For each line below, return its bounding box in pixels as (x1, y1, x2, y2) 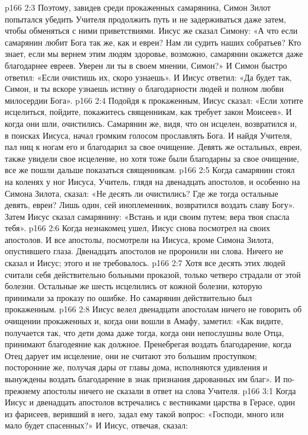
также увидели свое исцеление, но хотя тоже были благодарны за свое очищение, (5, 152, 299, 164)
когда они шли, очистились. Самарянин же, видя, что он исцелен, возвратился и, (5, 117, 297, 129)
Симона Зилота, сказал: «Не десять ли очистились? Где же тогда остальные (5, 187, 278, 199)
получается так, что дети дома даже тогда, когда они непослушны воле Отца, (5, 326, 284, 338)
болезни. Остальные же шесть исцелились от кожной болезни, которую (5, 280, 262, 292)
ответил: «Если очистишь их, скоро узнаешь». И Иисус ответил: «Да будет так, (5, 71, 292, 83)
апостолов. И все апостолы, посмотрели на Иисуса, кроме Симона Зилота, (5, 233, 274, 245)
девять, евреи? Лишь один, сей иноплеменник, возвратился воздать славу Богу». (5, 199, 295, 211)
